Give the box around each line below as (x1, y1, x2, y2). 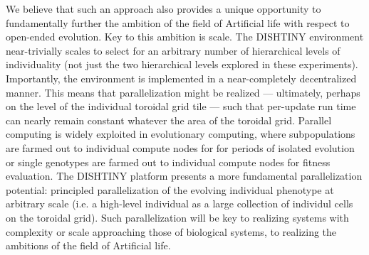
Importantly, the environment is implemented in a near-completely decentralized (6, 70, 357, 85)
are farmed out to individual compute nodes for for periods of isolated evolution (6, 140, 355, 155)
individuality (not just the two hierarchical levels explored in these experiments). (6, 57, 358, 72)
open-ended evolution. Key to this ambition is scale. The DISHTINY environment (6, 29, 364, 44)
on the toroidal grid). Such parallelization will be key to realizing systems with (6, 210, 349, 224)
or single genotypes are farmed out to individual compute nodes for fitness (6, 154, 331, 169)
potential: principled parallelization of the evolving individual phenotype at (6, 182, 334, 197)
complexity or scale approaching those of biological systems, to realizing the (6, 224, 337, 239)
